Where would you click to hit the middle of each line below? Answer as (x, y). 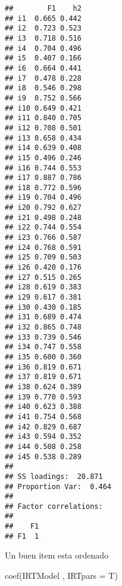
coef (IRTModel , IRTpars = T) (61, 576)
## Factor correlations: (54, 506)
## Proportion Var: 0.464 (58, 486)
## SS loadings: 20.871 (54, 476)
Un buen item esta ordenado (57, 555)
